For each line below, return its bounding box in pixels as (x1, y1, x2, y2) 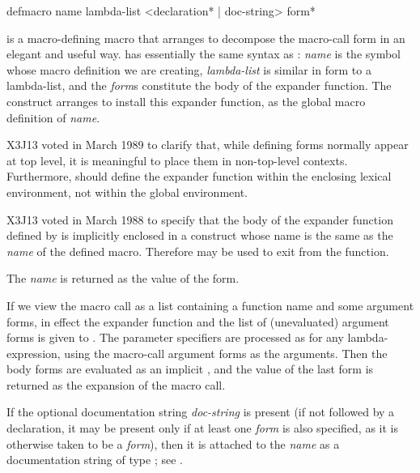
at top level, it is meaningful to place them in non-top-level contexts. (6, 151, 348, 168)
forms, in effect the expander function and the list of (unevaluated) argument (6, 313, 389, 330)
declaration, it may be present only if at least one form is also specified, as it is (6, 420, 399, 437)
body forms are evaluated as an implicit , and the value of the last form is (6, 360, 374, 377)
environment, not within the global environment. (6, 183, 248, 200)
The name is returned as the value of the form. (6, 270, 240, 287)
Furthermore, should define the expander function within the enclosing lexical (6, 168, 392, 185)
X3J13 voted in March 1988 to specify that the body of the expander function (6, 211, 393, 228)
